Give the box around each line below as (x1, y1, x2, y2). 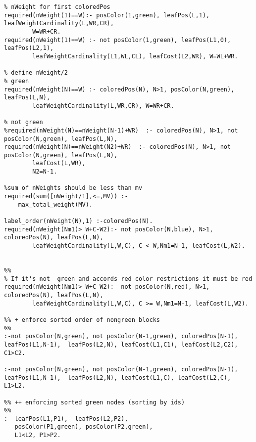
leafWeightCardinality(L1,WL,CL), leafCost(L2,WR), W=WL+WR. (32, 52, 238, 60)
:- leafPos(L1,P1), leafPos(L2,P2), (4, 415, 128, 422)
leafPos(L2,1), (4, 44, 54, 52)
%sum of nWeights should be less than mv (4, 184, 143, 192)
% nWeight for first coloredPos (4, 3, 110, 10)
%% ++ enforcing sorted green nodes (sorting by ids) (4, 398, 185, 406)
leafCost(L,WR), (32, 160, 86, 167)
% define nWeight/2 (4, 69, 68, 77)
